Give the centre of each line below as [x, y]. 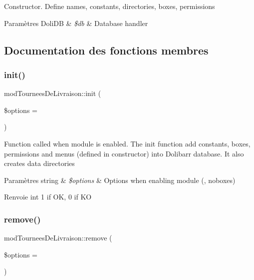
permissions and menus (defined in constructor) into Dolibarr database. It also [124, 153]
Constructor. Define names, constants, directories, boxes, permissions [110, 6]
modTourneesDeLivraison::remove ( [58, 238]
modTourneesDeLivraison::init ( [53, 93]
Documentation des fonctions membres [106, 50]
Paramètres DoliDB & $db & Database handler [76, 23]
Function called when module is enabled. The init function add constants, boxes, [127, 143]
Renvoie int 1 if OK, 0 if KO [48, 197]
